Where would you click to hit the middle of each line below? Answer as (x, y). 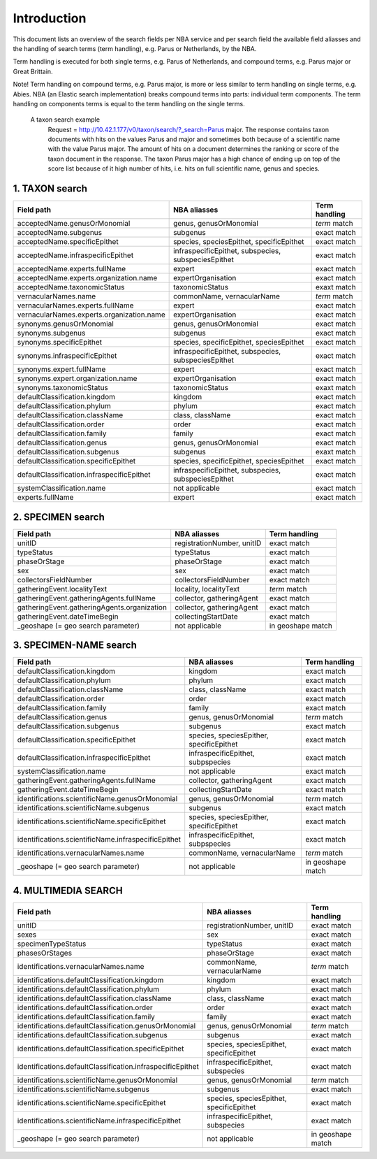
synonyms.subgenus (51, 333)
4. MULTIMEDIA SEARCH (68, 890)
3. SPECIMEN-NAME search (75, 646)
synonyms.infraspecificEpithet (67, 356)
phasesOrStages (45, 953)
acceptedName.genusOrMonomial (74, 224)
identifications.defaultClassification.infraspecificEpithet (108, 1066)
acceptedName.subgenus (60, 233)
